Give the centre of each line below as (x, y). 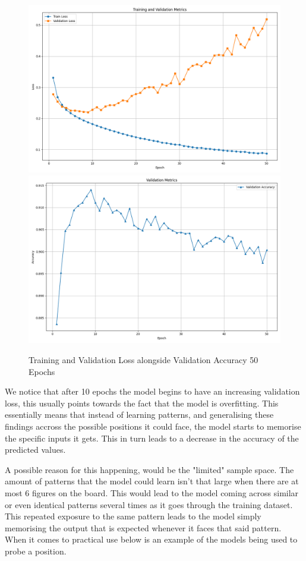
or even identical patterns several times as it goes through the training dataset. (149, 504)
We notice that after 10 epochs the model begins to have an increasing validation (152, 391)
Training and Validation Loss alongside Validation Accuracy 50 (143, 359)
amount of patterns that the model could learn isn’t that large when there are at (152, 481)
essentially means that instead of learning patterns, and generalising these (139, 415)
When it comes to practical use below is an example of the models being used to (151, 539)
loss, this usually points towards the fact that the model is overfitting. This (142, 403)
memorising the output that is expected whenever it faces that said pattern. (143, 527)
